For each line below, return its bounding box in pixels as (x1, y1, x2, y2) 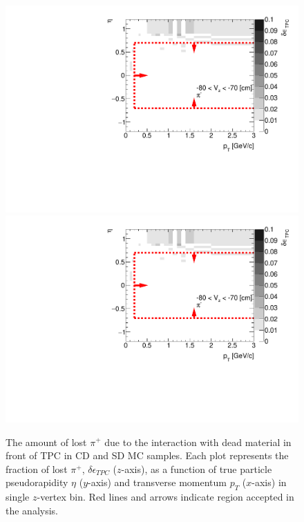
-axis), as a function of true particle (121, 461, 272, 476)
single (6, 490, 30, 504)
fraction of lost (6, 461, 68, 476)
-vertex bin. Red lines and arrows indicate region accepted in (37, 490, 294, 504)
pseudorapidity (6, 475, 68, 490)
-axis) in (251, 475, 287, 490)
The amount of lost (6, 434, 87, 449)
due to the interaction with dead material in (104, 434, 292, 449)
